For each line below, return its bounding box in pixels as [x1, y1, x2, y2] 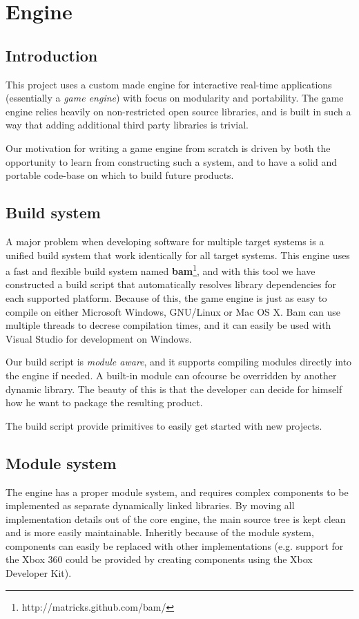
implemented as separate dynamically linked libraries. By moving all [6, 498, 295, 513]
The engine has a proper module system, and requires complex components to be [6, 484, 349, 499]
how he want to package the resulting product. [6, 395, 203, 410]
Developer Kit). [6, 566, 72, 580]
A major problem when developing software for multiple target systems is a [6, 234, 324, 248]
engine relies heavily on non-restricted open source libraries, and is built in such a [6, 104, 351, 118]
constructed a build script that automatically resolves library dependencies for [6, 277, 336, 292]
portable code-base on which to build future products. [6, 168, 234, 182]
